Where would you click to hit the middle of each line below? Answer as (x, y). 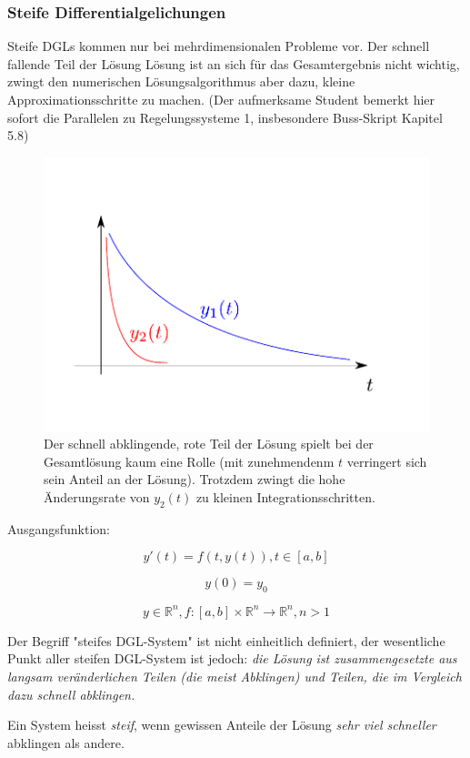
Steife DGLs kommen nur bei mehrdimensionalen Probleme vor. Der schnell (219, 46)
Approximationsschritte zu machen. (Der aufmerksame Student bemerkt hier (221, 99)
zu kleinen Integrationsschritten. (285, 497)
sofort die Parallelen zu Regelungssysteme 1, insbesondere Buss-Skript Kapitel (225, 117)
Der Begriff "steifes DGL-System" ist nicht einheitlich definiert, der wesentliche (226, 640)
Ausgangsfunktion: (59, 528)
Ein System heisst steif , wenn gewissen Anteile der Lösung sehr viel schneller (222, 725)
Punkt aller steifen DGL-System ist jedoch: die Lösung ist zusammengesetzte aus (232, 658)
